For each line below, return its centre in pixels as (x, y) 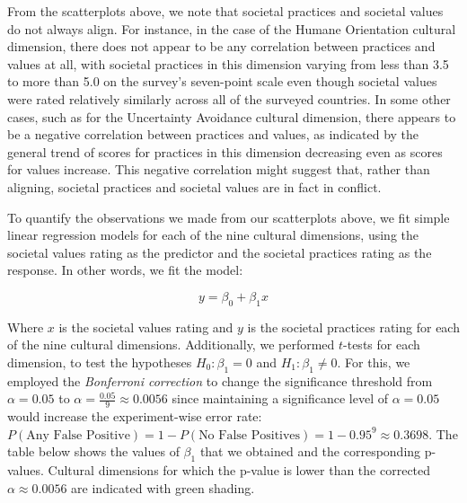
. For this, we (374, 362)
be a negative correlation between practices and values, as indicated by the (213, 134)
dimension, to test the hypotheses (100, 362)
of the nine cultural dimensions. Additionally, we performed (171, 344)
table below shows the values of (93, 451)
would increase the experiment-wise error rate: (135, 416)
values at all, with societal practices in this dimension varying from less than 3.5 (228, 63)
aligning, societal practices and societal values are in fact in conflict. (194, 186)
